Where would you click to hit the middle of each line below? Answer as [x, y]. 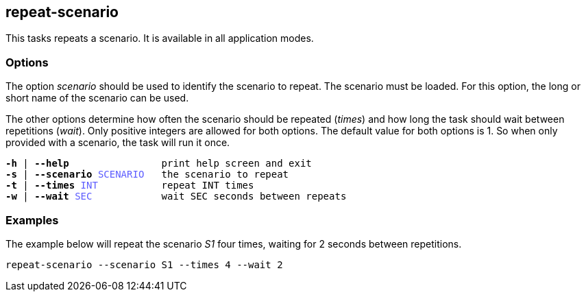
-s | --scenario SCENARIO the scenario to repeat [147, 175]
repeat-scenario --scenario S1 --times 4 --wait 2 [144, 264]
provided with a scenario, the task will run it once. [118, 143]
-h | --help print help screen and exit [159, 164]
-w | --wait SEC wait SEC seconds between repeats [176, 197]
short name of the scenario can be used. [97, 98]
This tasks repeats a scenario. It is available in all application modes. [160, 38]
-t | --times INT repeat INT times [130, 186]
